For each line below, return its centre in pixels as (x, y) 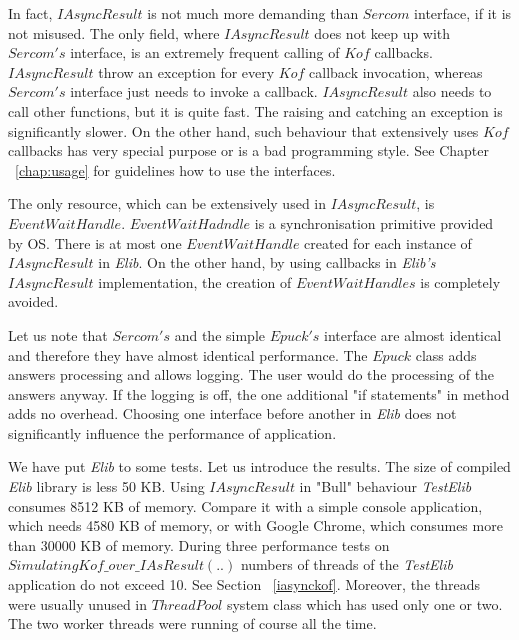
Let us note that (58, 334)
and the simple (219, 334)
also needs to (452, 91)
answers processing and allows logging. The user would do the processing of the (251, 374)
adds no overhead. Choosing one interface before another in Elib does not (232, 413)
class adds (446, 354)
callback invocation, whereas (396, 71)
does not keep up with (382, 32)
